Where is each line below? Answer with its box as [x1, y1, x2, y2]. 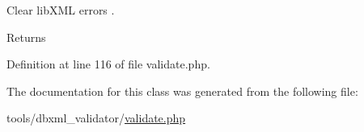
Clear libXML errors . [6, 2, 115, 18]
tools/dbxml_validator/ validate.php [6, 109, 186, 126]
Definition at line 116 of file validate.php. [6, 56, 210, 72]
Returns [6, 28, 46, 45]
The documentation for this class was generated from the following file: [6, 82, 358, 99]
